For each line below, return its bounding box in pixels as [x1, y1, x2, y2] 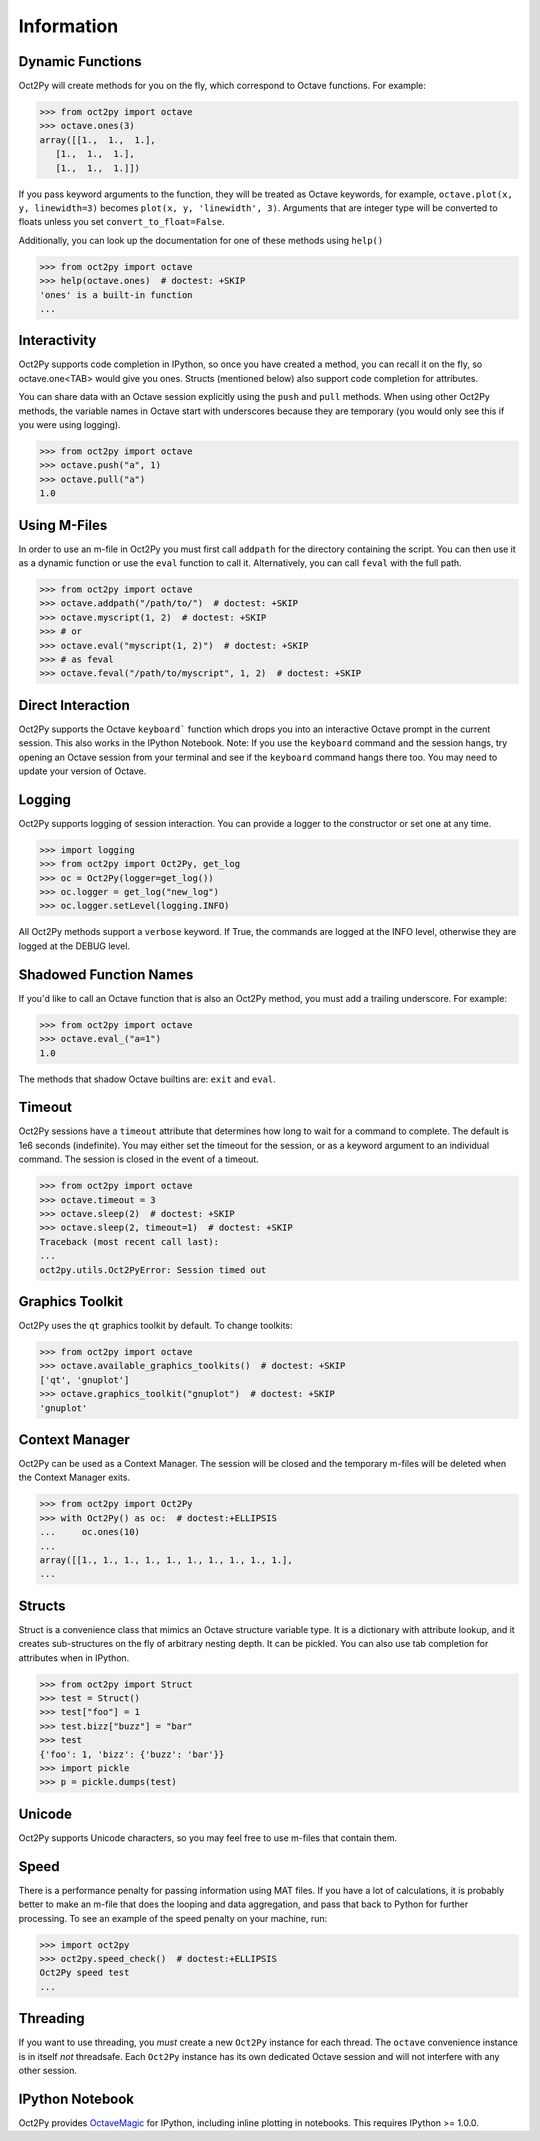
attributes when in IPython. [18, 1651, 130, 1664]
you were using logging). [18, 418, 121, 430]
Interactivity [18, 332, 97, 349]
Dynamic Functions [18, 53, 142, 70]
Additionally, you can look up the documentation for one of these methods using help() [18, 234, 384, 246]
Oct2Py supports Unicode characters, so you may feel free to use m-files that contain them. [18, 1831, 398, 1844]
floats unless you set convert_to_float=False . [18, 216, 225, 228]
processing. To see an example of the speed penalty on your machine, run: [18, 1912, 328, 1924]
